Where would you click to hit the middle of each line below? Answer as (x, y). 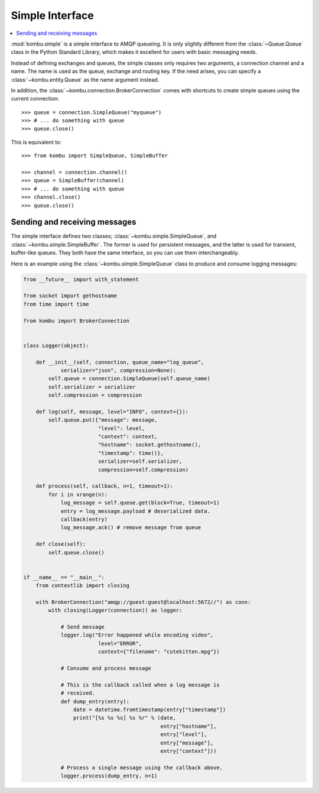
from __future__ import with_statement (81, 279)
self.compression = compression (95, 395)
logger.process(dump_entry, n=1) (109, 776)
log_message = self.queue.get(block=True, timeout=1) (140, 503)
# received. (78, 693)
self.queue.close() (76, 552)
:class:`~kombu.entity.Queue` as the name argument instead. (85, 79)
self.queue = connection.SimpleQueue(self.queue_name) (129, 379)
